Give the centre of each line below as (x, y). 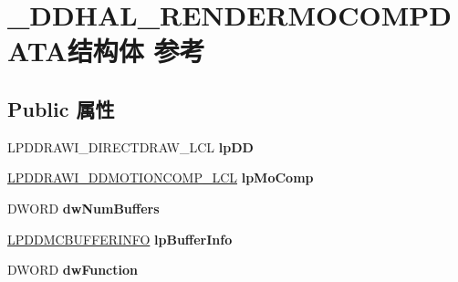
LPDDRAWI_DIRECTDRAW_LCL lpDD (130, 146)
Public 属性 (61, 108)
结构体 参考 (136, 51)
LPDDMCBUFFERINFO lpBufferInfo (120, 239)
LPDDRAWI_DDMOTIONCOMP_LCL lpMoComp (161, 178)
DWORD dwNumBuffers (83, 208)
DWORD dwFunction (73, 270)
